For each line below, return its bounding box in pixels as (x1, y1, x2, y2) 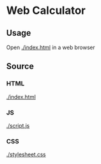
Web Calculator (6, 4, 86, 18)
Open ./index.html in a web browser (6, 44, 96, 51)
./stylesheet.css (6, 151, 47, 158)
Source (6, 61, 34, 71)
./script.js (6, 122, 30, 129)
